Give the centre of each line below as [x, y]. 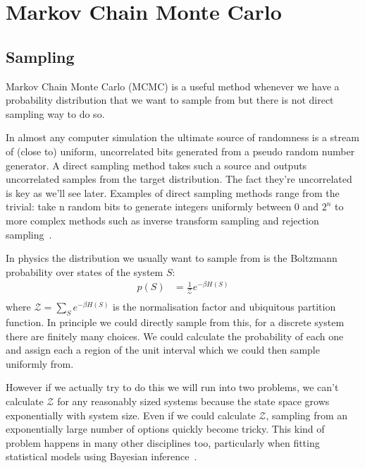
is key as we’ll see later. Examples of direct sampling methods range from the [173, 192]
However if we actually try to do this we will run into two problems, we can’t [172, 387]
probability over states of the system [85, 271]
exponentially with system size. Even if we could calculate [131, 415]
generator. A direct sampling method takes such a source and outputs [156, 165]
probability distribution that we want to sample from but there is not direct [170, 100]
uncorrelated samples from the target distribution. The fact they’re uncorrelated [179, 179]
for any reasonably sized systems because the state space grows [193, 401]
